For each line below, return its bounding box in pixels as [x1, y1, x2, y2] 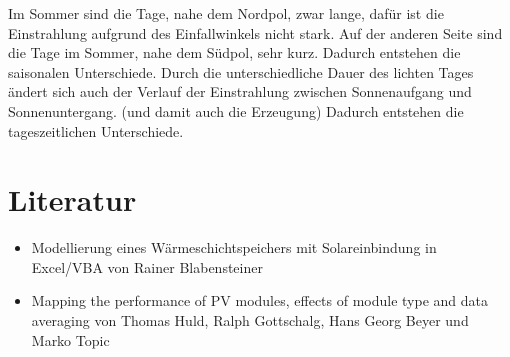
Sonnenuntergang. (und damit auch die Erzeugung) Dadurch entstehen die [8, 100, 464, 121]
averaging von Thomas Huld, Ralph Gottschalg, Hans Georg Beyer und [31, 310, 469, 331]
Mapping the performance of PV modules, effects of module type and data [31, 290, 489, 311]
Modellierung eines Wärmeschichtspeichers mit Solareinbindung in [31, 237, 437, 258]
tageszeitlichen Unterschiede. [8, 120, 184, 141]
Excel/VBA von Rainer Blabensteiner [31, 256, 263, 277]
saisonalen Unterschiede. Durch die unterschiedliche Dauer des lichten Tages [8, 61, 474, 82]
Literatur [8, 179, 137, 220]
